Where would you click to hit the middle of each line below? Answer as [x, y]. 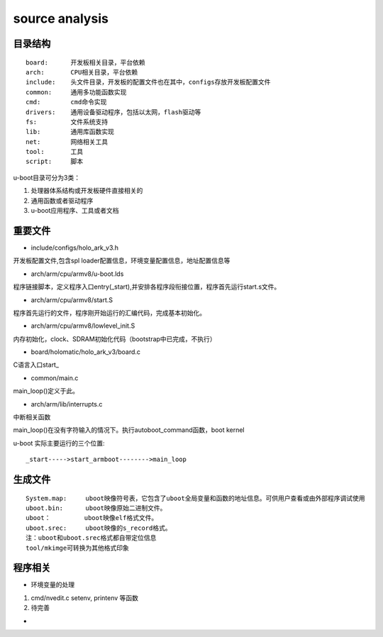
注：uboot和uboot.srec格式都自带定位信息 [91, 538]
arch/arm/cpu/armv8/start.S [72, 300]
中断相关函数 [32, 417]
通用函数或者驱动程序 [62, 200]
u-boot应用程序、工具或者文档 [75, 211]
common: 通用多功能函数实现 [76, 92]
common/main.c [55, 378]
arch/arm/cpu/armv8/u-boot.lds [77, 274]
